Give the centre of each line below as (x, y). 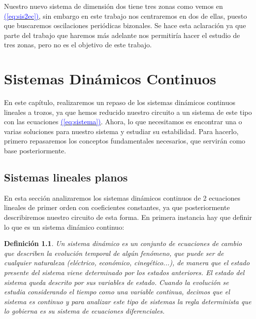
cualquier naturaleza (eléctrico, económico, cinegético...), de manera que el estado (127, 263)
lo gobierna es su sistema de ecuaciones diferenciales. (84, 311)
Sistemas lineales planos (66, 177)
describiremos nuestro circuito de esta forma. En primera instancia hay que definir (128, 217)
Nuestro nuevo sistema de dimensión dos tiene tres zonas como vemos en (113, 6)
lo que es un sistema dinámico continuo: (64, 227)
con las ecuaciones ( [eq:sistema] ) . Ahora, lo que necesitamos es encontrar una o (123, 122)
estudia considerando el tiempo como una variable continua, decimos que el (117, 292)
